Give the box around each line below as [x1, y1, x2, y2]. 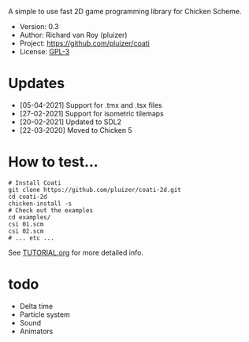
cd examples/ [8, 213, 51, 221]
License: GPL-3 [19, 47, 70, 56]
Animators [19, 326, 54, 336]
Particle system [19, 310, 71, 319]
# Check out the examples [8, 206, 93, 215]
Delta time [19, 301, 54, 311]
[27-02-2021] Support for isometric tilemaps [19, 108, 164, 118]
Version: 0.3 [19, 22, 59, 31]
